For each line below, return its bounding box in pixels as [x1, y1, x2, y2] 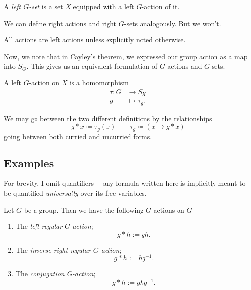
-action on [29, 77, 60, 87]
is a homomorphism [70, 77, 129, 87]
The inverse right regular [15, 244, 91, 254]
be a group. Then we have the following [24, 204, 144, 215]
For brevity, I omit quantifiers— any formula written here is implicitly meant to [4, 178, 246, 188]
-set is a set [29, 1, 63, 11]
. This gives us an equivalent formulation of [26, 61, 157, 71]
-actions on [151, 204, 184, 215]
